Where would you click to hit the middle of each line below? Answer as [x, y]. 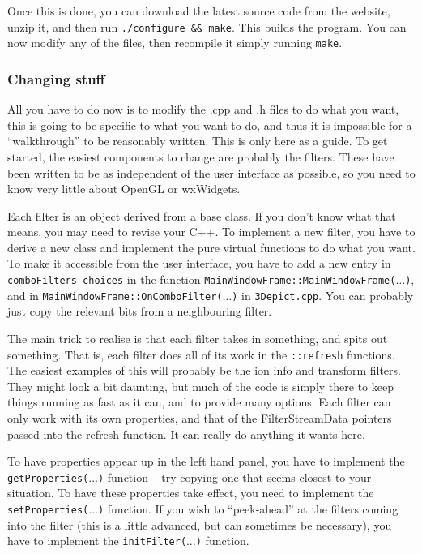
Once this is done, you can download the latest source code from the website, [199, 11]
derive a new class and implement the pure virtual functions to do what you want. [211, 247]
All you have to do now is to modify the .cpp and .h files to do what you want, [203, 109]
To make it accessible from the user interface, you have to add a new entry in [199, 263]
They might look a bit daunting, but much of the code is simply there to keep [200, 386]
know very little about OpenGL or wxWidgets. [124, 189]
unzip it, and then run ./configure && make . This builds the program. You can [207, 26]
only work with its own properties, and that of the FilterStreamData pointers [200, 418]
